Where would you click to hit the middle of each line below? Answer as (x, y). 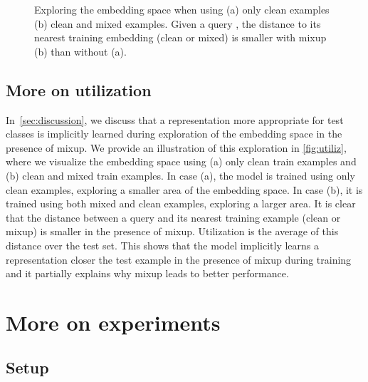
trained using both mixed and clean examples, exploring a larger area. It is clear (181, 203)
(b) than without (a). (80, 51)
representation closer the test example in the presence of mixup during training (179, 259)
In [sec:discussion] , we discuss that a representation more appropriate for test (175, 119)
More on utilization (79, 89)
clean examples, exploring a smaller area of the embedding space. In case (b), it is (184, 189)
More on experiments (113, 322)
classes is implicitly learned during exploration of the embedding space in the (174, 134)
